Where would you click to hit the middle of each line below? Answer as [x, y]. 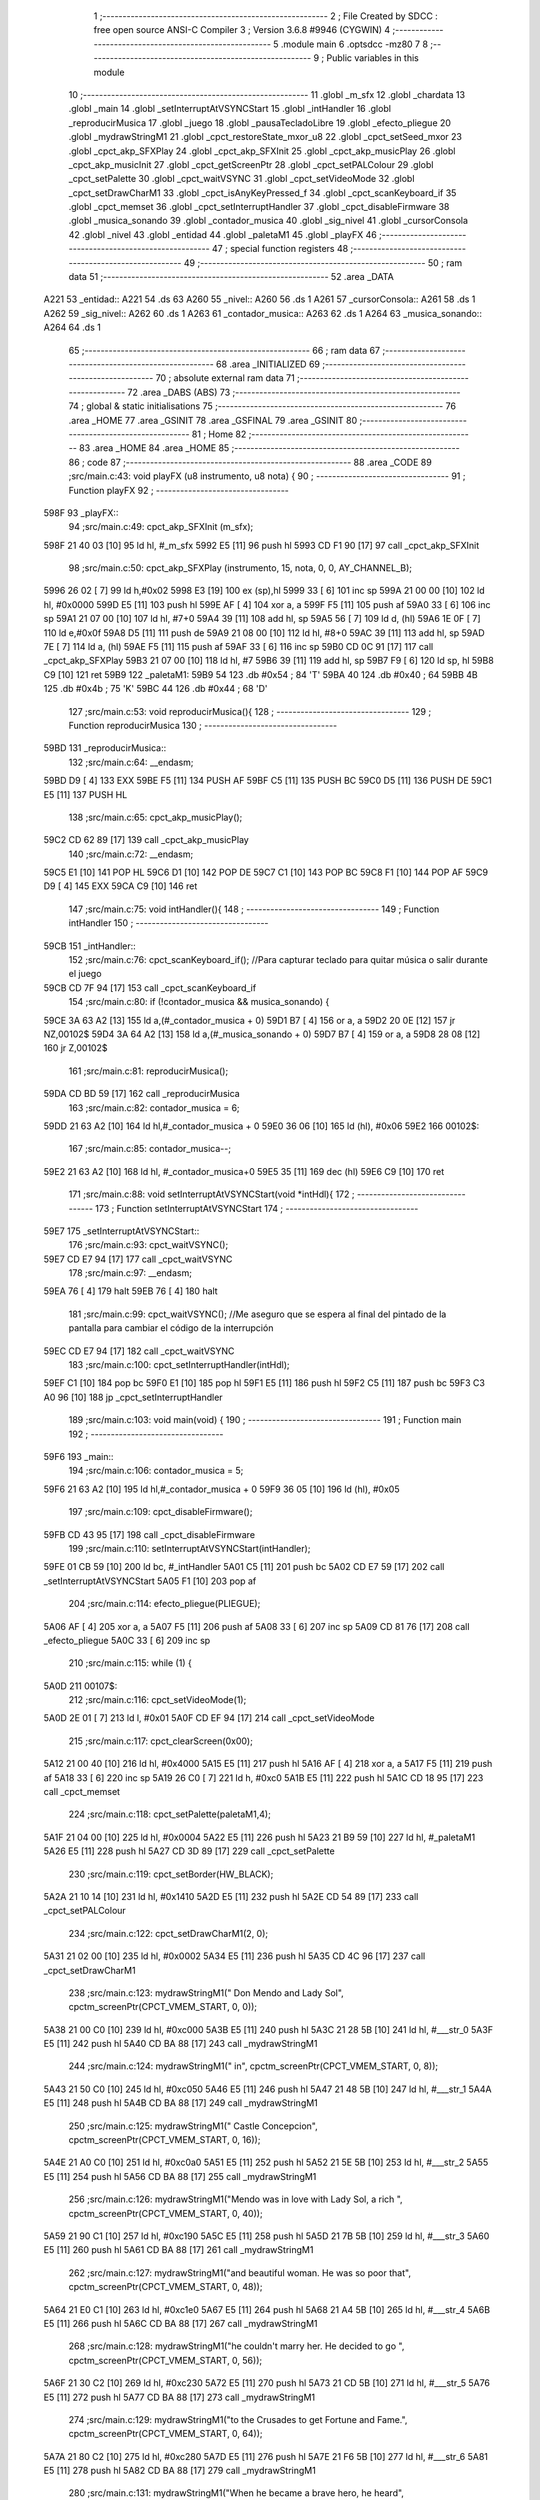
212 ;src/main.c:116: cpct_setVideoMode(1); [157, 1700]
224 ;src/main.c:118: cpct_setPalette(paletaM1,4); [170, 1814]
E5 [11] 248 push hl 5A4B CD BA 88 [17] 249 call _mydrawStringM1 [181, 2103]
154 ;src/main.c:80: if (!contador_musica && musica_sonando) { [199, 1002]
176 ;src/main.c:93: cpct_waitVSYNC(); [148, 1245]
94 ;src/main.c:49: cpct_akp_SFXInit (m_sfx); [161, 527]
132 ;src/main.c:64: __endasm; [131, 762]
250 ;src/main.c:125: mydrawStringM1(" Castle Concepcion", [193, 2126]
